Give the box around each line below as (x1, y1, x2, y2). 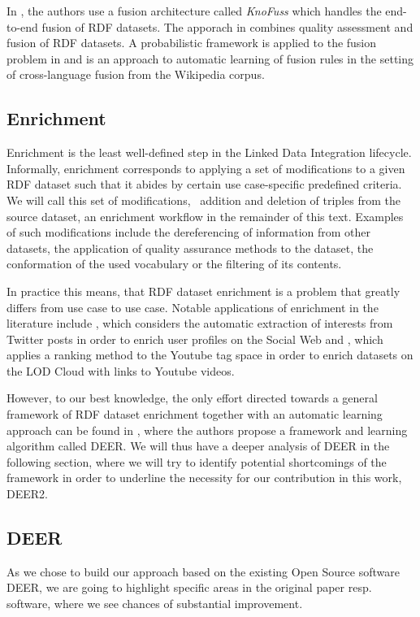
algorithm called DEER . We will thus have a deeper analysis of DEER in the (6, 437, 390, 454)
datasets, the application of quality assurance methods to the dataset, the (6, 239, 374, 256)
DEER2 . (6, 485, 48, 502)
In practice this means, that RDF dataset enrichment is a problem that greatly (6, 282, 401, 299)
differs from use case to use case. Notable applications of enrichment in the (6, 298, 379, 315)
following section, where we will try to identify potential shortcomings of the (6, 453, 387, 470)
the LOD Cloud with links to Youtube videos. (6, 362, 235, 379)
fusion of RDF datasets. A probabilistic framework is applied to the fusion (6, 34, 377, 51)
